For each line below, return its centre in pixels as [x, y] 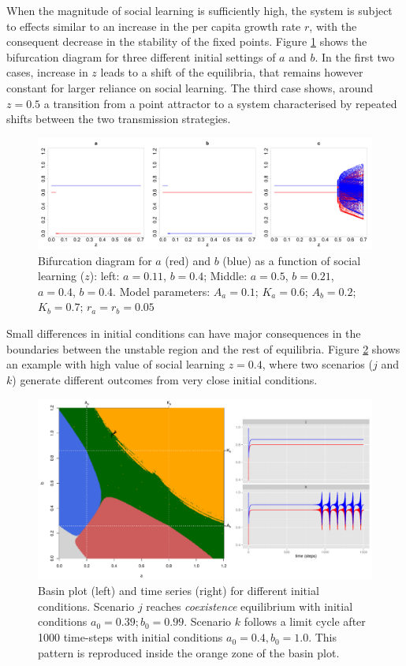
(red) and [188, 260]
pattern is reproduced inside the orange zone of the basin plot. [189, 652]
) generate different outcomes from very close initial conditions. [165, 379]
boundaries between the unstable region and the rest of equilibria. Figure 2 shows [203, 348]
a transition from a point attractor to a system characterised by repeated [220, 103]
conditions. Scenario [86, 606]
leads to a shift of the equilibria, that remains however [232, 72]
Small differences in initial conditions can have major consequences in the [184, 333]
